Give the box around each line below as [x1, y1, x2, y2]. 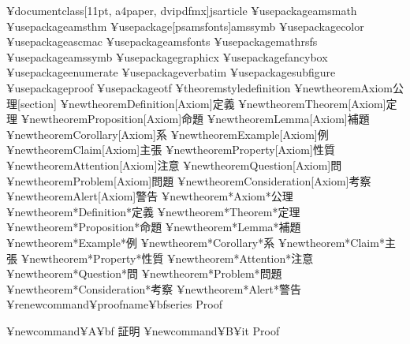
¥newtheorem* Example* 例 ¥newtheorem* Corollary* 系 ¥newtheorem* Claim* [6, 234, 385, 250]
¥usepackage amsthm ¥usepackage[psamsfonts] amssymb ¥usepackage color [6, 17, 364, 34]
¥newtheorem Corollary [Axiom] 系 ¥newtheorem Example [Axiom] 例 [6, 125, 329, 142]
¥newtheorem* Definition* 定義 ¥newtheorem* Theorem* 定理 [6, 203, 300, 219]
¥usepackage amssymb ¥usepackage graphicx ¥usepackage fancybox [6, 48, 328, 65]
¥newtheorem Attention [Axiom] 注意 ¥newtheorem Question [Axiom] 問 [6, 156, 342, 173]
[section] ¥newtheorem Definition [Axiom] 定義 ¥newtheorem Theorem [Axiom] [17, 95, 386, 111]
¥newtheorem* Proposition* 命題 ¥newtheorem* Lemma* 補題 [6, 219, 301, 235]
